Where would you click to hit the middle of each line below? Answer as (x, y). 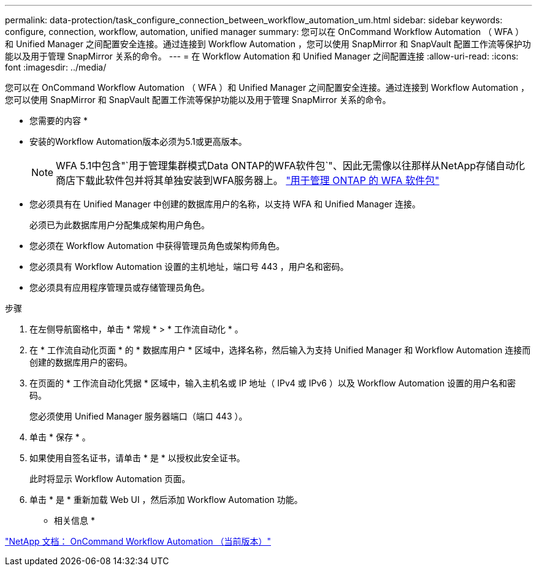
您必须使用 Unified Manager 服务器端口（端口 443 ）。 (139, 416)
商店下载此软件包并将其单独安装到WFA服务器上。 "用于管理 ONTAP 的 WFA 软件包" (248, 180)
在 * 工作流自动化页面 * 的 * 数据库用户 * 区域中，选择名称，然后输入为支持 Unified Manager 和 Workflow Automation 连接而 (280, 350)
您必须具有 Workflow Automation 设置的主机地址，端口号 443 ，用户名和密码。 (189, 266)
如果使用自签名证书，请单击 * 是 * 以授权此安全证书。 (137, 458)
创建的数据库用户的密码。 (81, 362)
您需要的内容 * (59, 121)
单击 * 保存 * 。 (60, 437)
